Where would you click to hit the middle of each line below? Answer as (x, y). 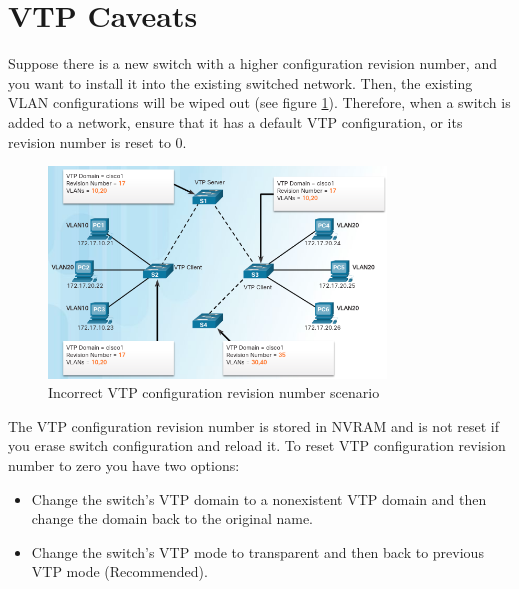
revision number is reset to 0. (97, 141)
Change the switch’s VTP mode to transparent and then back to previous (257, 551)
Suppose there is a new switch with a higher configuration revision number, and (252, 63)
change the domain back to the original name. (172, 518)
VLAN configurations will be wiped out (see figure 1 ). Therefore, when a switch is (259, 102)
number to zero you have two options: (124, 464)
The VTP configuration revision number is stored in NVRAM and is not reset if (253, 425)
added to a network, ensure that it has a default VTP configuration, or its (235, 121)
